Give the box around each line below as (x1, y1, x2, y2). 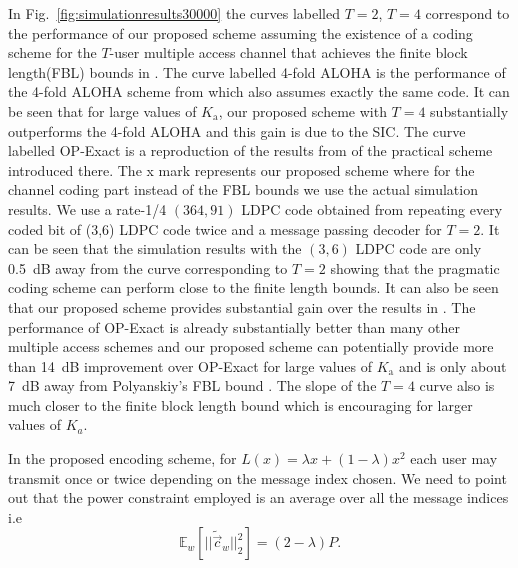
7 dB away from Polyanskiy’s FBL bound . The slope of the (8, 375, 377, 396)
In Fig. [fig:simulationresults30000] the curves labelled (8, 3, 340, 23)
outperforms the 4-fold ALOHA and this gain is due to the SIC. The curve (8, 120, 466, 141)
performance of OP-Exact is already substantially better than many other (8, 316, 460, 337)
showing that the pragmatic (330, 257, 500, 278)
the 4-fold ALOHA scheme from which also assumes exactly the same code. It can (8, 81, 510, 102)
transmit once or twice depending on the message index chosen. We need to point (8, 467, 507, 488)
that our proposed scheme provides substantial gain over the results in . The (8, 296, 476, 317)
